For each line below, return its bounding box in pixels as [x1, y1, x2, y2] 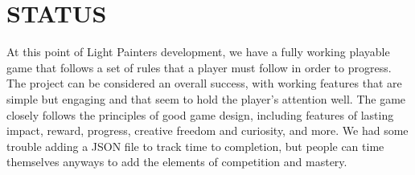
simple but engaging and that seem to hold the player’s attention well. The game [6, 90, 406, 107]
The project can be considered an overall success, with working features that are [6, 75, 402, 92]
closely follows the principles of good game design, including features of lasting [6, 106, 394, 123]
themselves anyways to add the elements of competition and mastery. [6, 153, 347, 170]
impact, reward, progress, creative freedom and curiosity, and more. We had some [6, 122, 409, 139]
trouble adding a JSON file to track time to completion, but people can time [6, 137, 384, 154]
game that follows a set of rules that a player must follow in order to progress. [6, 59, 392, 75]
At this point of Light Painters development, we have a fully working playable [6, 43, 390, 60]
